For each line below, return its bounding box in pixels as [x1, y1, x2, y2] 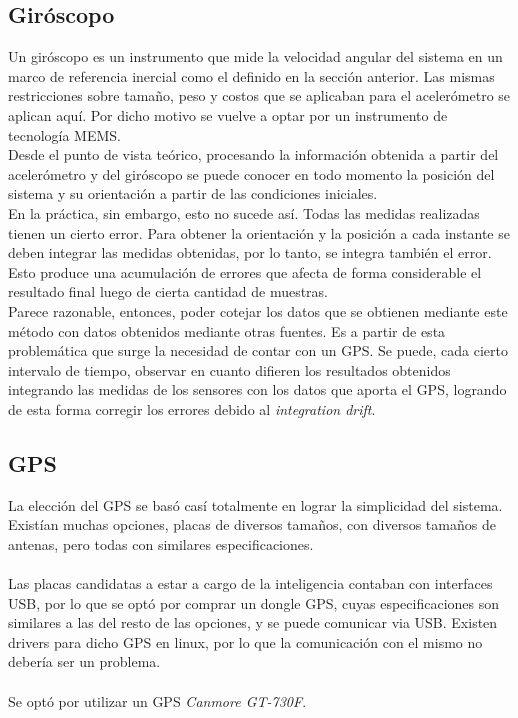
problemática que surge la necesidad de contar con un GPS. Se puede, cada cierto [8, 340, 508, 361]
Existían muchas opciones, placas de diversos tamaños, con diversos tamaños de [8, 514, 496, 535]
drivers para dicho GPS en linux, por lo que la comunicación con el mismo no [8, 631, 483, 652]
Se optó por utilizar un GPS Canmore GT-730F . [8, 690, 307, 711]
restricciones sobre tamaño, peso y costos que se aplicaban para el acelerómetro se [8, 85, 511, 106]
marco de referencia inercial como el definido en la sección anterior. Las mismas [8, 65, 495, 86]
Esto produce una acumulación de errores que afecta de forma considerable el [8, 261, 482, 282]
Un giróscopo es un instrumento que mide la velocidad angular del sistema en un [8, 46, 503, 67]
